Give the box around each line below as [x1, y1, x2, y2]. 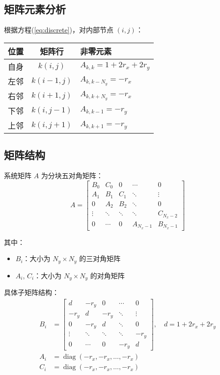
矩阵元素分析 [4, 1, 66, 17]
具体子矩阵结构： [4, 287, 59, 297]
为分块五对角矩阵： [41, 170, 103, 180]
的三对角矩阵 [79, 253, 121, 264]
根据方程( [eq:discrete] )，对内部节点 [4, 25, 113, 35]
